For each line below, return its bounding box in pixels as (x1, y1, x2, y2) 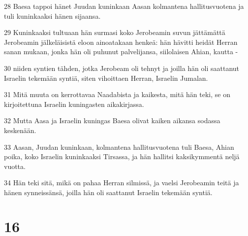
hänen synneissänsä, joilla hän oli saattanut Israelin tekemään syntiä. (4, 187, 213, 197)
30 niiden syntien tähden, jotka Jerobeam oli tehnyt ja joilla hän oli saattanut (4, 63, 240, 73)
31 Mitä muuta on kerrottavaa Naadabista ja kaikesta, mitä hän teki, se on (4, 89, 230, 100)
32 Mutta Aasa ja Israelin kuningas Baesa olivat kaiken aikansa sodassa (4, 115, 220, 126)
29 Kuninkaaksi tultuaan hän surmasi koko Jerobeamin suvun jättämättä (4, 27, 225, 37)
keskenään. (4, 125, 36, 135)
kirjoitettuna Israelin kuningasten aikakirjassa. (4, 99, 144, 109)
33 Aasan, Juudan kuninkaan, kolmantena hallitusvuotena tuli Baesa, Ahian (4, 141, 234, 152)
